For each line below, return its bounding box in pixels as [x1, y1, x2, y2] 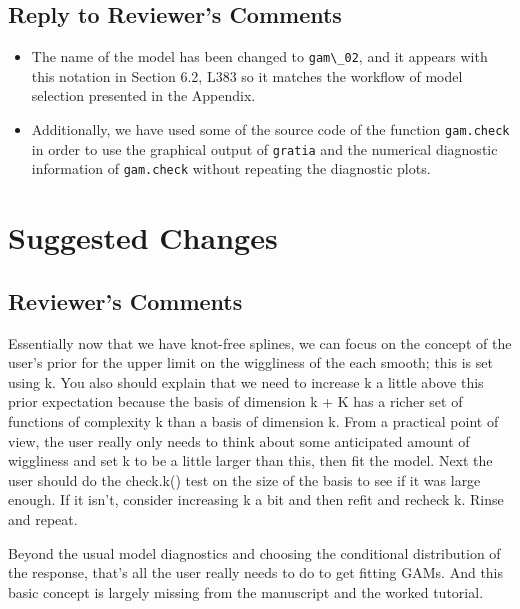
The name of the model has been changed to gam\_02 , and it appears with [31, 46, 488, 67]
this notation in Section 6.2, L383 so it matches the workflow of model [31, 65, 463, 86]
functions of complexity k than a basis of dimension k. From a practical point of [8, 410, 499, 431]
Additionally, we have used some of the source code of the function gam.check [31, 119, 510, 140]
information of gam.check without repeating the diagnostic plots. [31, 158, 431, 179]
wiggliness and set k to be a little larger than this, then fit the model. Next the [8, 450, 493, 471]
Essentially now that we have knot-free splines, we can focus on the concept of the [8, 332, 512, 353]
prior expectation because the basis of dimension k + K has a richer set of [8, 391, 463, 412]
